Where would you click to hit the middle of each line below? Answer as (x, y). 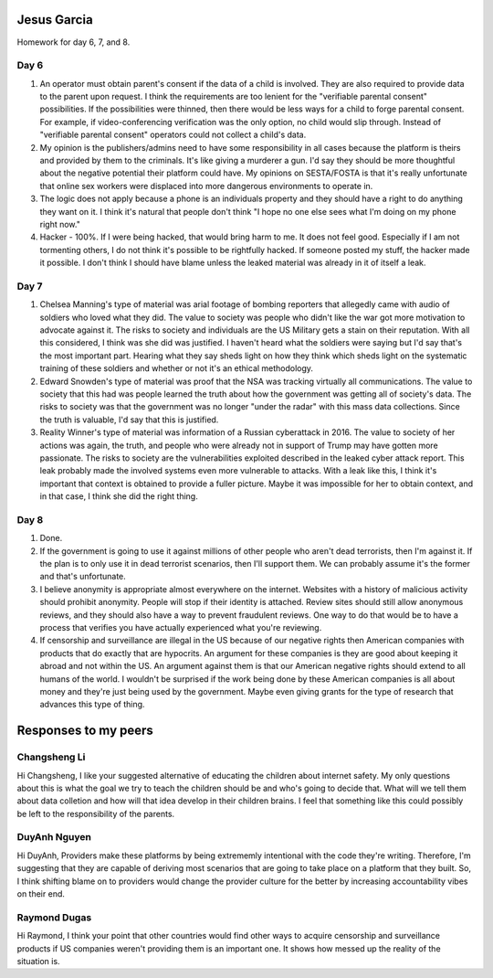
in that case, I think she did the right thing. (119, 496)
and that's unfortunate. (83, 577)
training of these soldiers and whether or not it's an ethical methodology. (177, 368)
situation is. (38, 961)
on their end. (41, 893)
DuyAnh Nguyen (54, 837)
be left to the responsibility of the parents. (96, 813)
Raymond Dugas (54, 917)
